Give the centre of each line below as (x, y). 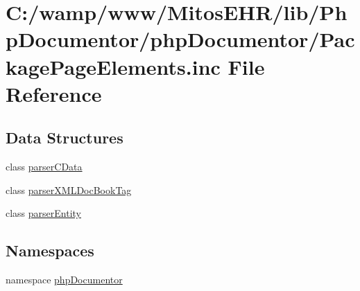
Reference (54, 93)
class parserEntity (44, 213)
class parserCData (44, 167)
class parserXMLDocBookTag (69, 189)
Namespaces (50, 250)
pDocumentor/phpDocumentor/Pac (180, 39)
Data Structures (65, 138)
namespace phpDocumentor (64, 280)
